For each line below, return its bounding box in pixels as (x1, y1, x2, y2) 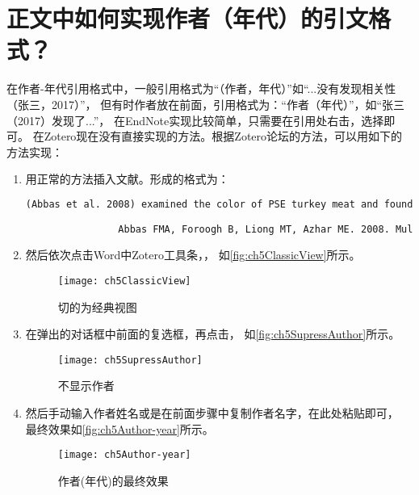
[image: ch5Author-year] (57, 449, 191, 461)
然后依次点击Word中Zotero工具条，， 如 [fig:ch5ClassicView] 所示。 (25, 246, 361, 263)
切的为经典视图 (57, 298, 137, 315)
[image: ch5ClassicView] (57, 275, 191, 287)
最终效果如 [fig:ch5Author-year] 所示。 (25, 420, 214, 437)
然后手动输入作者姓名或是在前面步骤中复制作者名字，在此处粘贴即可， (25, 404, 399, 421)
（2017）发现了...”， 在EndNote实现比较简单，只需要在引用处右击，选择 (6, 111, 384, 128)
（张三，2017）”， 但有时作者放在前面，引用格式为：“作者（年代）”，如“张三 (6, 95, 405, 112)
